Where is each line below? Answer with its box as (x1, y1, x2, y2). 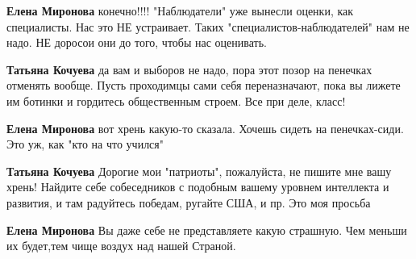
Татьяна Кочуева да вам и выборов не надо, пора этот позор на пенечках (6, 61, 372, 77)
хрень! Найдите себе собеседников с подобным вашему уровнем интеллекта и (6, 178, 389, 195)
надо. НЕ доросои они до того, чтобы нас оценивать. (6, 34, 267, 51)
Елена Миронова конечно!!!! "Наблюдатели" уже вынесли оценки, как (6, 2, 354, 19)
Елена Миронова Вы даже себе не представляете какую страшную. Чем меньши (6, 221, 407, 238)
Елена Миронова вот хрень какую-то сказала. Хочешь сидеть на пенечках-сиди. (6, 119, 404, 136)
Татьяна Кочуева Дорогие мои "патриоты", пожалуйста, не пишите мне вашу (6, 162, 392, 179)
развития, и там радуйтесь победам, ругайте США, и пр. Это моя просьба (6, 194, 371, 211)
